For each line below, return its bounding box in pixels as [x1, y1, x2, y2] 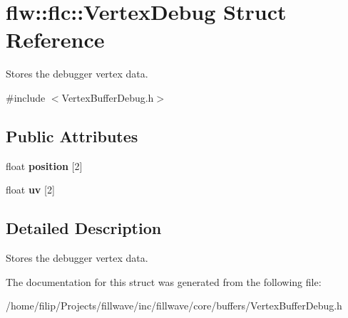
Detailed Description [6, 217, 162, 239]
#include [6, 90, 46, 105]
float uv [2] [6, 182, 55, 197]
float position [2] [6, 158, 83, 173]
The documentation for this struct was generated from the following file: [6, 274, 322, 289]
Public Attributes [6, 124, 138, 147]
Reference [6, 25, 105, 54]
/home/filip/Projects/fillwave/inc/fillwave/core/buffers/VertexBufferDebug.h [6, 298, 342, 313]
